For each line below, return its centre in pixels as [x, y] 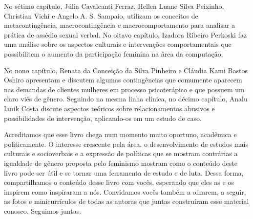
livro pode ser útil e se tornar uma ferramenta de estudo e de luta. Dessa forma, [124, 172]
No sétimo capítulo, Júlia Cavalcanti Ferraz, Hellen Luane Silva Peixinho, [114, 6]
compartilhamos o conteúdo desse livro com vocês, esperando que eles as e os [119, 182]
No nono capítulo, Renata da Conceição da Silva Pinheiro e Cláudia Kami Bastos [126, 70]
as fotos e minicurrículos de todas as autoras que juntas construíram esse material [126, 201]
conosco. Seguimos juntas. [43, 210]
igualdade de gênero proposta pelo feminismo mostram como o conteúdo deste [121, 163]
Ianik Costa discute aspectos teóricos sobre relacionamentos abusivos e [109, 108]
